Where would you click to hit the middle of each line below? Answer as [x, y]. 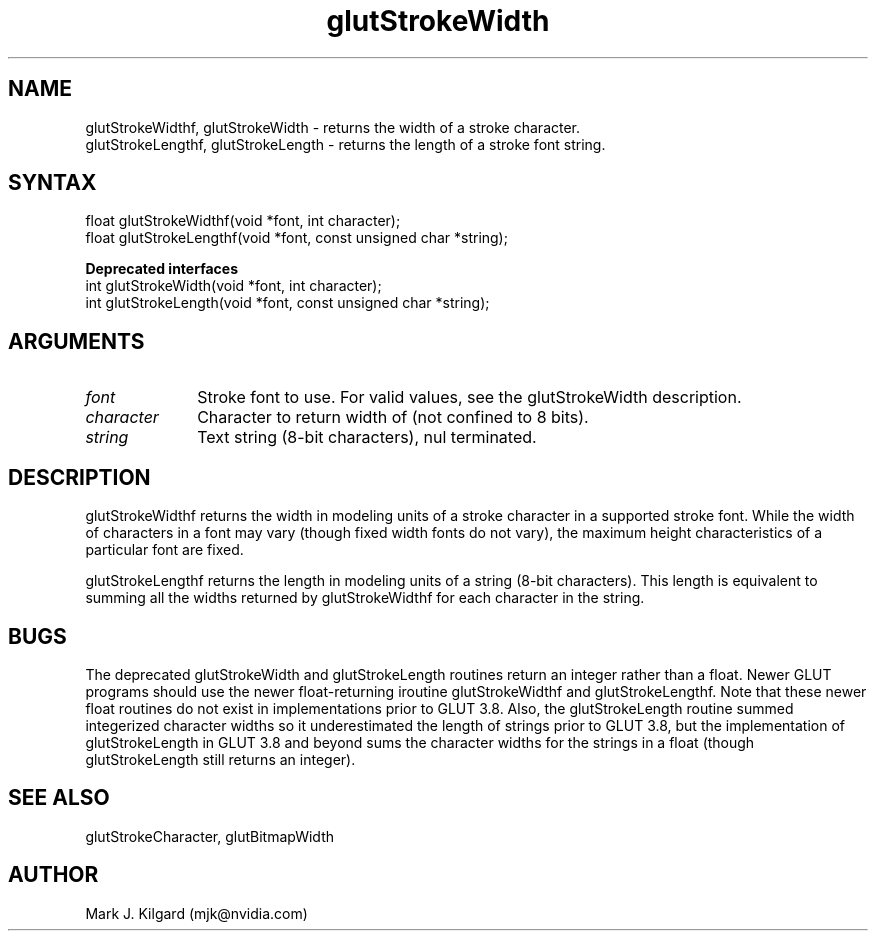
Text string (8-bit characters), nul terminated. [367, 437]
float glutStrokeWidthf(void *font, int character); [243, 221]
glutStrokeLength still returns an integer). [220, 759]
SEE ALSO [59, 798]
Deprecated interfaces [161, 269]
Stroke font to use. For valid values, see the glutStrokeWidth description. [469, 397]
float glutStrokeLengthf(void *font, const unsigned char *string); [296, 238]
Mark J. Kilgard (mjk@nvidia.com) [196, 913]
